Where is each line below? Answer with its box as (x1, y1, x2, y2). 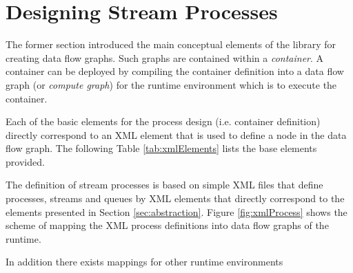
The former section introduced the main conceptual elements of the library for (6, 37, 336, 52)
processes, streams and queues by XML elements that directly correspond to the (6, 191, 345, 206)
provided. (6, 154, 45, 168)
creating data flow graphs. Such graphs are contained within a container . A (6, 50, 324, 65)
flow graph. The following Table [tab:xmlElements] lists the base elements (6, 141, 317, 155)
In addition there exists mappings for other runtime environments (6, 254, 283, 269)
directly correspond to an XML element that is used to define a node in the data (6, 127, 347, 142)
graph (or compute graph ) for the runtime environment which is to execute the (6, 77, 337, 91)
